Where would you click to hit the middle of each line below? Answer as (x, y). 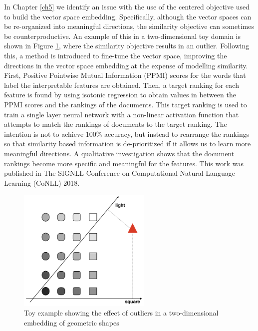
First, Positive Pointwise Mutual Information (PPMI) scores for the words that (125, 75)
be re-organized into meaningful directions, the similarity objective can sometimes (129, 26)
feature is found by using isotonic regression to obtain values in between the (120, 95)
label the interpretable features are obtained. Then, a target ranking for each (122, 85)
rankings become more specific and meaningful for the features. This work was (124, 163)
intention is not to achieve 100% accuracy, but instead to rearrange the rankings (127, 134)
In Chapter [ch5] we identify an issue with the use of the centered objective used (127, 6)
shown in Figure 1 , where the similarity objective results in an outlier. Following (127, 46)
